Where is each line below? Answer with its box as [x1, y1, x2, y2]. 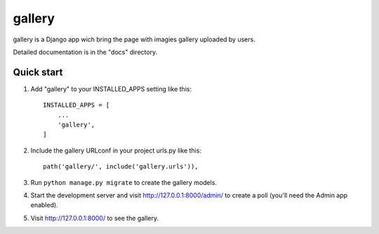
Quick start [13, 66, 63, 78]
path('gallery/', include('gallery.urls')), [43, 162, 199, 171]
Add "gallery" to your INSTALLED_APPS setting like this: [30, 84, 192, 93]
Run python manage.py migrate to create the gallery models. [30, 178, 218, 186]
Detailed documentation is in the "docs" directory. [13, 48, 158, 56]
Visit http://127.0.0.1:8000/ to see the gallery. [30, 214, 159, 222]
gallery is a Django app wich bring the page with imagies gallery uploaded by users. [13, 35, 255, 44]
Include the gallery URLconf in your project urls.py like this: [30, 146, 201, 155]
